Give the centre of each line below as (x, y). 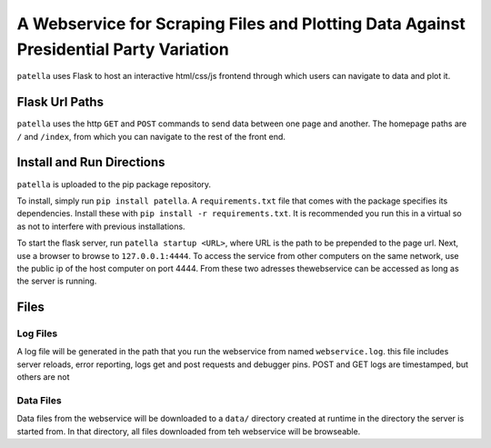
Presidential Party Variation (123, 49)
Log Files (37, 334)
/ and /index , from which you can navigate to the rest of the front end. (151, 136)
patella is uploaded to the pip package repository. (114, 184)
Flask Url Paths (60, 102)
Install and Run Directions (91, 162)
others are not (43, 377)
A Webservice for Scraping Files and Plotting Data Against (241, 24)
